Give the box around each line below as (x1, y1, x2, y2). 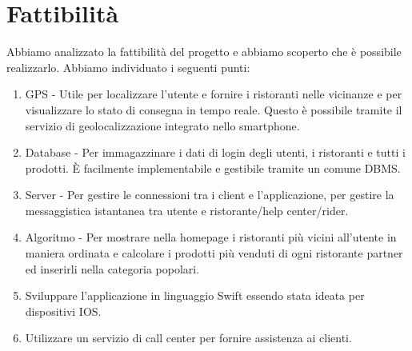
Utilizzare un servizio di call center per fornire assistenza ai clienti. (25, 329, 352, 346)
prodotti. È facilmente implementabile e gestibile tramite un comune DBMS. (25, 159, 401, 176)
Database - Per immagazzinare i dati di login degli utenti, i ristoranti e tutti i (25, 144, 406, 161)
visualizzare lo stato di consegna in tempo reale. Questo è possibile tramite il (25, 101, 402, 118)
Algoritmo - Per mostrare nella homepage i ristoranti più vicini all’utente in (25, 229, 397, 245)
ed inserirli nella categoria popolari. (25, 260, 200, 277)
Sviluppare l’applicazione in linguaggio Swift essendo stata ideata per (25, 287, 365, 304)
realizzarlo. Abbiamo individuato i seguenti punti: (6, 58, 250, 75)
